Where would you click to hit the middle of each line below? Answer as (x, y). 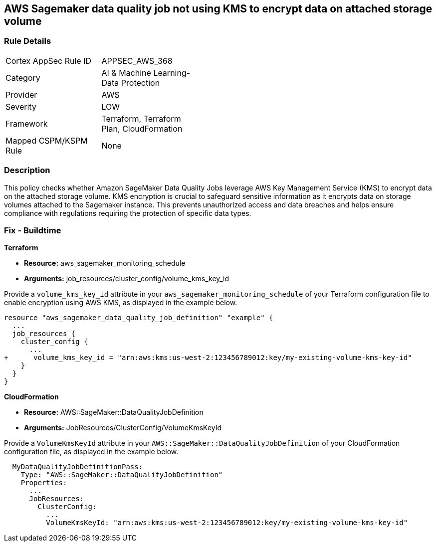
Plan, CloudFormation (142, 128)
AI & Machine (126, 73)
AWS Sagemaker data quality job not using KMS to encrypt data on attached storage (218, 9)
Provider (21, 94)
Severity (21, 106)
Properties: (44, 483)
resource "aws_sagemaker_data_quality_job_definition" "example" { (139, 318)
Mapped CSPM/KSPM (47, 140)
